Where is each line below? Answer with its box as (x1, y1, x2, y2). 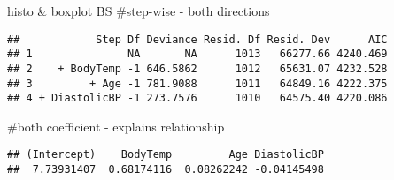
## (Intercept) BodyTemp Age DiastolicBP (7, 148, 324, 161)
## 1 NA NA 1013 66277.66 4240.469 (7, 48, 388, 61)
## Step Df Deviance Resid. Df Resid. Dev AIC (7, 33, 388, 46)
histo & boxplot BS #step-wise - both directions (7, 2, 270, 19)
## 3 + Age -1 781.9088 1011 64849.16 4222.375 (7, 77, 388, 90)
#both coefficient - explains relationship (7, 116, 225, 135)
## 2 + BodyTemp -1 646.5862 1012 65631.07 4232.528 (7, 62, 388, 75)
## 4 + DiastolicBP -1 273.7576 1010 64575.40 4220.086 (7, 92, 388, 105)
